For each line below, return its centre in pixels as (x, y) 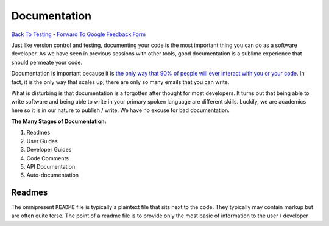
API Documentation (51, 167)
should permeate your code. (47, 62)
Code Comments (48, 158)
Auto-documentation (53, 175)
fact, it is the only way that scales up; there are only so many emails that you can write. (120, 82)
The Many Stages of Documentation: (59, 121)
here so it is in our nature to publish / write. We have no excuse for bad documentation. (120, 110)
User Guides (42, 141)
